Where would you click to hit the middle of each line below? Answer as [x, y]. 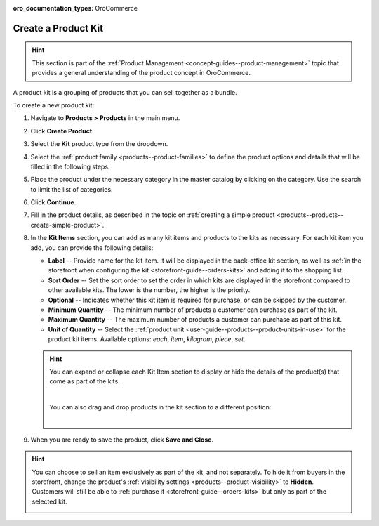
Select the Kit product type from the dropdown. [99, 144]
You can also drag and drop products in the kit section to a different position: [160, 407]
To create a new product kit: [54, 105]
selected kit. [49, 501]
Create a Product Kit [58, 28]
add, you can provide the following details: [92, 248]
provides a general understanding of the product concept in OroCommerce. [141, 73]
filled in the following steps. [70, 166]
